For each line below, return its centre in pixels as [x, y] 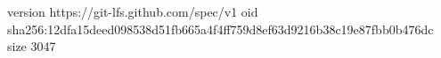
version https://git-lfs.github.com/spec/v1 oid [133, 11]
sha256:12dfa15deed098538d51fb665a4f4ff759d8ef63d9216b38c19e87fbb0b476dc [220, 29]
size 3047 [32, 46]
